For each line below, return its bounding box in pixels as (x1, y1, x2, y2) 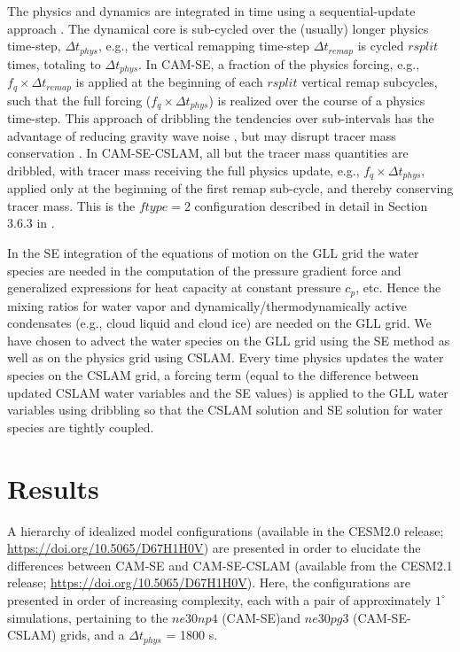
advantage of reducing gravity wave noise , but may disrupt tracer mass (7, 126, 396, 144)
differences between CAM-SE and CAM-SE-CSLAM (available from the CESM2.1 (7, 555, 453, 574)
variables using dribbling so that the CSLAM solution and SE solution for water (7, 400, 443, 419)
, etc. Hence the (355, 278, 441, 297)
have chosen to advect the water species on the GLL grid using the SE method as (7, 330, 450, 349)
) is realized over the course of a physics (208, 90, 425, 109)
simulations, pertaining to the (7, 608, 168, 626)
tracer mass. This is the (7, 196, 136, 214)
